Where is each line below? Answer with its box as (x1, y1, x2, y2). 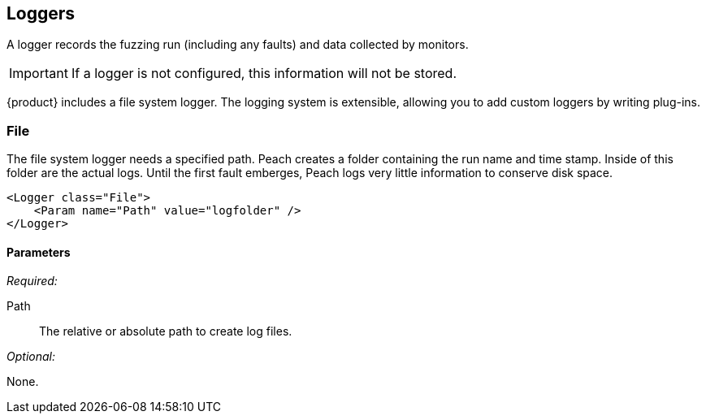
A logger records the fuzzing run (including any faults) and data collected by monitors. (6, 37, 469, 52)
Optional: (6, 349, 55, 364)
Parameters (6, 245, 71, 259)
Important (9, 65, 68, 82)
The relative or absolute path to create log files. (39, 324, 292, 339)
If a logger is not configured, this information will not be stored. (71, 65, 457, 82)
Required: (6, 274, 58, 288)
